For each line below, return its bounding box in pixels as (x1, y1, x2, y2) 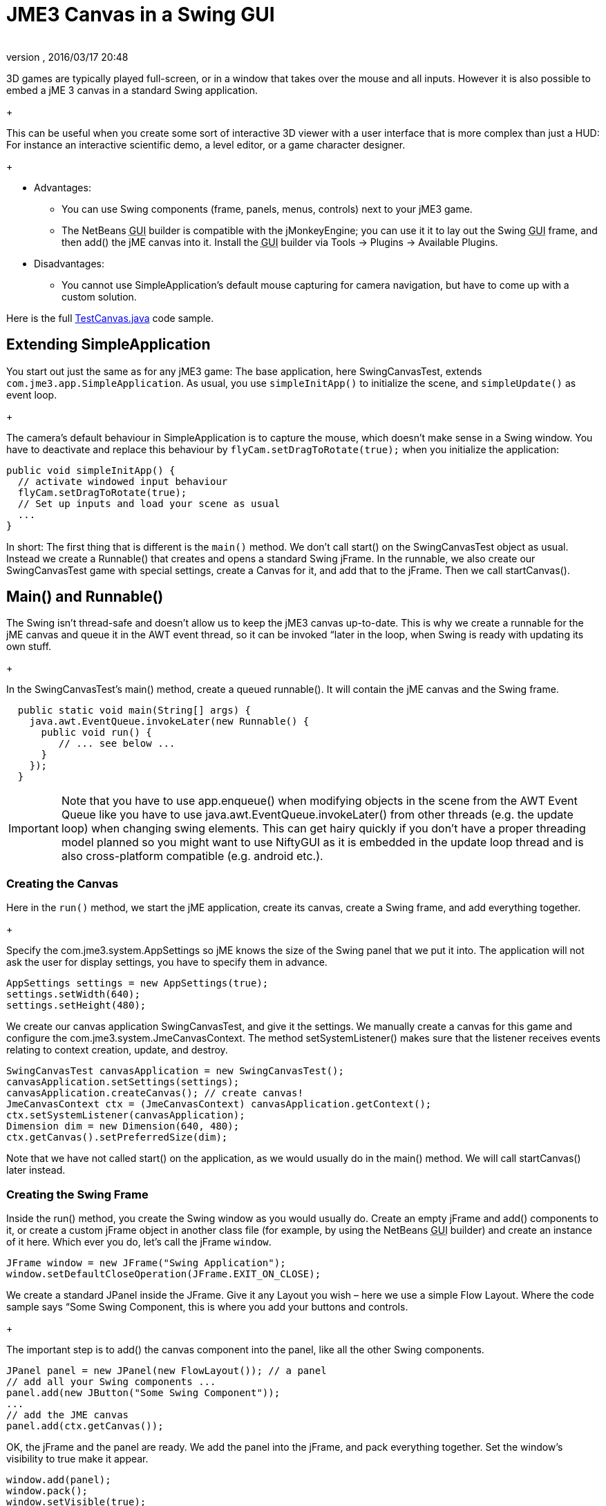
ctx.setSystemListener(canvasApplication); (6, 1109, 245, 1121)
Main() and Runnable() (6, 588, 164, 606)
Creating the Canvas (6, 876, 119, 890)
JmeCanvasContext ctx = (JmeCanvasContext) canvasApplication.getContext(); (6, 1098, 432, 1110)
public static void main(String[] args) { (17, 705, 252, 716)
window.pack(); (6, 1485, 88, 1496)
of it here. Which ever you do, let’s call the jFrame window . (6, 1235, 272, 1248)
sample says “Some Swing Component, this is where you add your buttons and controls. (6, 1300, 408, 1313)
